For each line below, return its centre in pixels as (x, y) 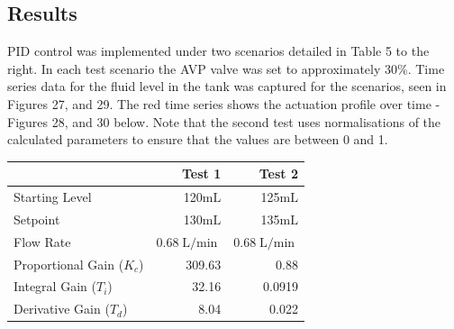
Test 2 (279, 174)
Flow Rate (42, 241)
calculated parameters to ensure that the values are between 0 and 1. (198, 139)
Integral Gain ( (55, 286)
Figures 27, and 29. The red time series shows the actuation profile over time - (224, 103)
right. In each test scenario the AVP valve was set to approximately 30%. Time (226, 68)
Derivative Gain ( (62, 309)
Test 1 (202, 174)
